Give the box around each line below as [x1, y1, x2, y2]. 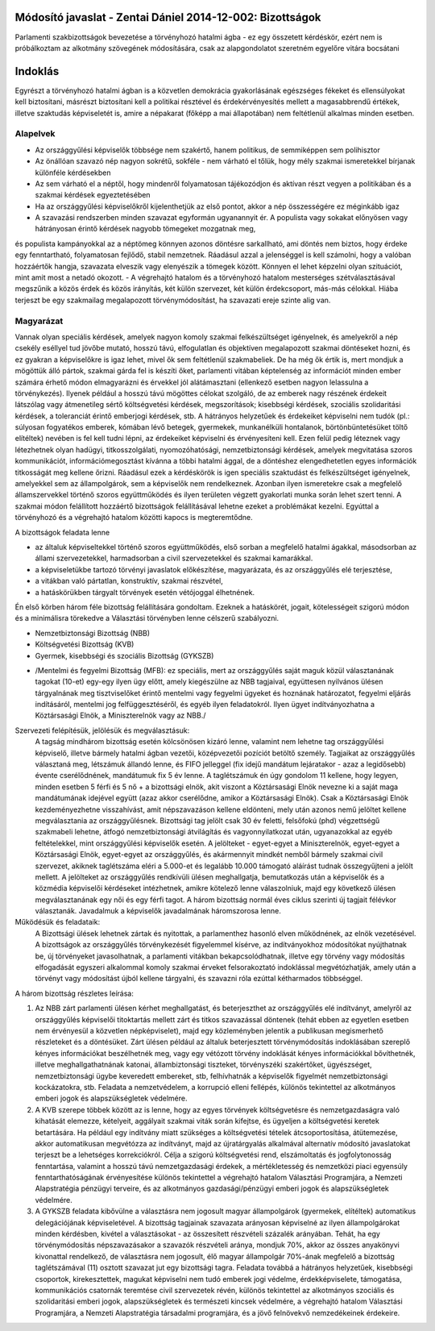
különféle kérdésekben [35, 168, 111, 177]
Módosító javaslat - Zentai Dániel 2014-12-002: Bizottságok [14, 10, 321, 24]
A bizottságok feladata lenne [14, 527, 110, 537]
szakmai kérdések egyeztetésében [35, 190, 151, 200]
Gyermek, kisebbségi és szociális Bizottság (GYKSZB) [35, 651, 214, 660]
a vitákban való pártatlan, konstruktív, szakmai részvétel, [35, 576, 223, 586]
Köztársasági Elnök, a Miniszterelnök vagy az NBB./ [35, 710, 206, 721]
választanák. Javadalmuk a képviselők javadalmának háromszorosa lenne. [35, 906, 281, 916]
